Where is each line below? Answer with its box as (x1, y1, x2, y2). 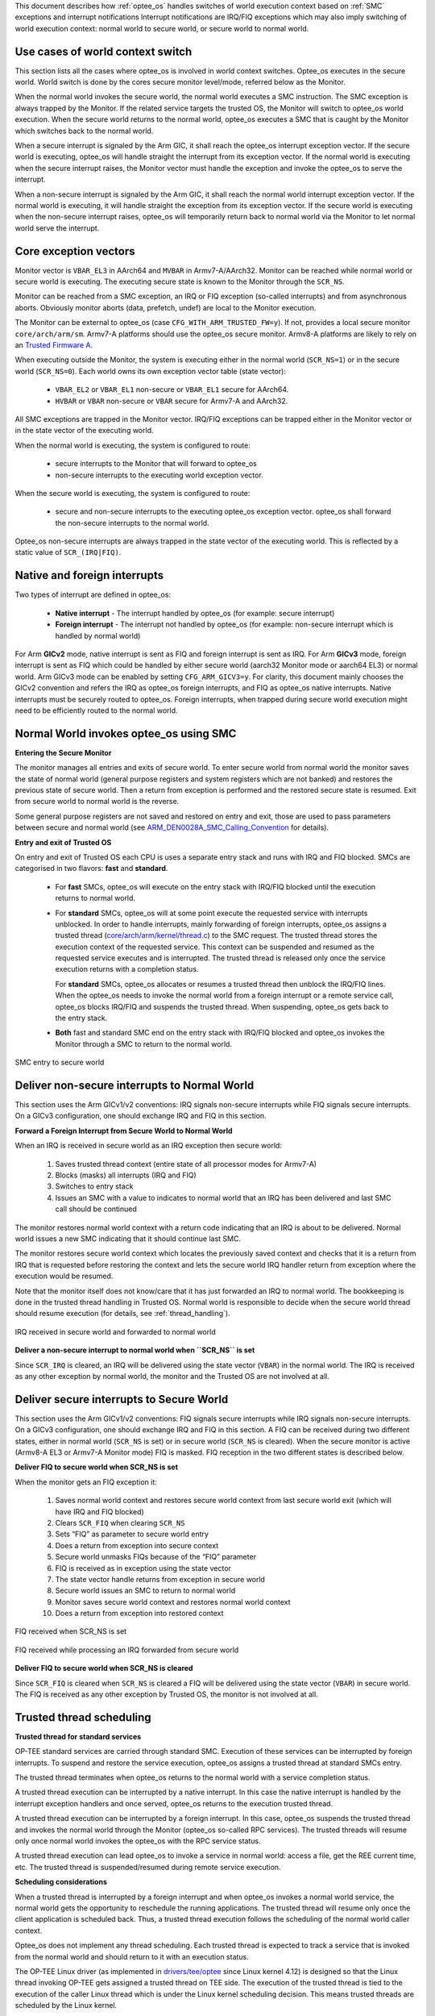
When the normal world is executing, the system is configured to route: (14, 440, 251, 450)
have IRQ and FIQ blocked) (55, 1506, 144, 1516)
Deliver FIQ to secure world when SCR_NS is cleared (14, 1664, 193, 1673)
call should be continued (55, 1204, 137, 1214)
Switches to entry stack (55, 1181, 134, 1191)
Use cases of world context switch (14, 44, 193, 58)
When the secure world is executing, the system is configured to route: (14, 488, 251, 498)
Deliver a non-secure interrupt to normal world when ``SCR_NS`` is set (14, 1345, 255, 1355)
